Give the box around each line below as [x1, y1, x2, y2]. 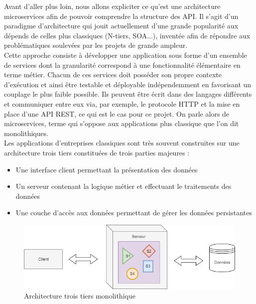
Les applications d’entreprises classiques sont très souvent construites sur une [4, 138, 240, 148]
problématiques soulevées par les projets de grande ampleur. [4, 40, 188, 50]
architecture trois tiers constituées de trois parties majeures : [4, 147, 190, 157]
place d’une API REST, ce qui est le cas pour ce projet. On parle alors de [4, 108, 230, 119]
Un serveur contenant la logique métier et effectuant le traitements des [15, 181, 232, 191]
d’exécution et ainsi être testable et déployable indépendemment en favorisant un [4, 79, 252, 89]
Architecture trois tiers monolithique [24, 291, 135, 301]
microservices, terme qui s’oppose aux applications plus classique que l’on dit [4, 118, 239, 129]
